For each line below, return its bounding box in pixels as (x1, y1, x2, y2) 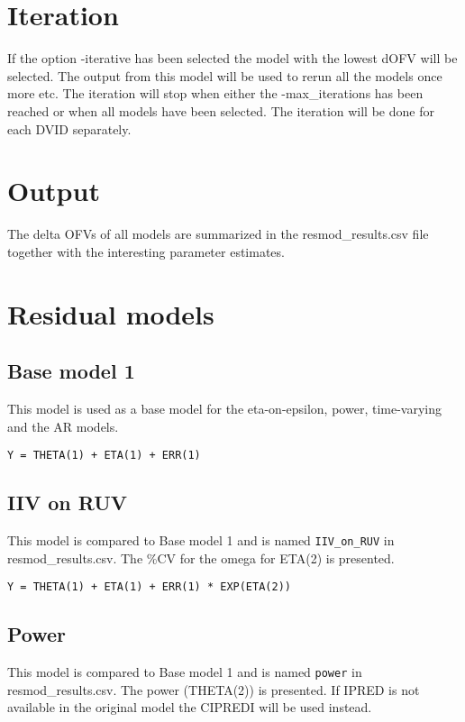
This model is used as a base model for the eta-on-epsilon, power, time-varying (7, 398, 442, 417)
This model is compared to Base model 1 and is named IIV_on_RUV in (7, 531, 395, 550)
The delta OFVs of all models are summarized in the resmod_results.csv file (7, 224, 429, 243)
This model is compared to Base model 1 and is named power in (7, 663, 362, 681)
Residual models (7, 295, 214, 332)
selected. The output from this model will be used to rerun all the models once (7, 66, 442, 85)
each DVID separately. (7, 119, 132, 138)
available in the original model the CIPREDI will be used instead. (7, 698, 372, 717)
